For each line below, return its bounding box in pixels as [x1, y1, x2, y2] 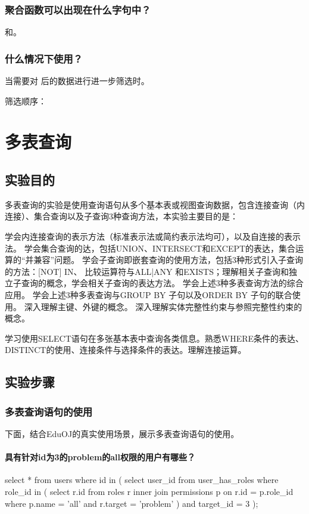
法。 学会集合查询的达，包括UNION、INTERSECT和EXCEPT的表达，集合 [5, 241, 296, 254]
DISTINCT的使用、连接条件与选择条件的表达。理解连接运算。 [5, 343, 246, 356]
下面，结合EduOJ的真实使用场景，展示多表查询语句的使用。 [5, 427, 239, 439]
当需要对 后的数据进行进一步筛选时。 [5, 75, 149, 87]
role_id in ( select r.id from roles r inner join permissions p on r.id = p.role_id [5, 485, 294, 497]
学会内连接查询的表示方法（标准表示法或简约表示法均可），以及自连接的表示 [5, 230, 301, 242]
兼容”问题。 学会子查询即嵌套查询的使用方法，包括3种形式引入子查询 [33, 253, 303, 266]
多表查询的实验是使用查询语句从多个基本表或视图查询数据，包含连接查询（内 [5, 198, 305, 210]
